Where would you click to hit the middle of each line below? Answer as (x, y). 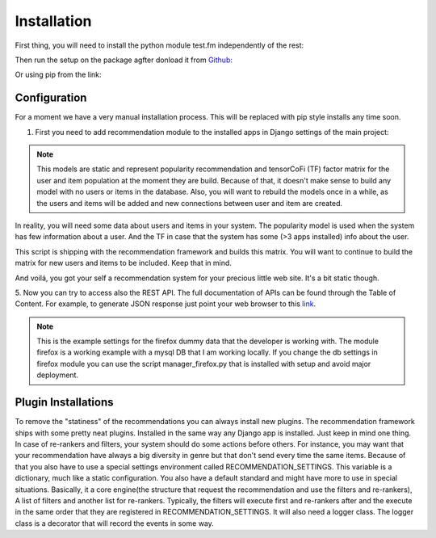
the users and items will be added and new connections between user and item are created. (190, 203)
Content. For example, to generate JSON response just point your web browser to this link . (166, 304)
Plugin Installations (64, 403)
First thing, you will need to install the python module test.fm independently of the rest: (159, 45)
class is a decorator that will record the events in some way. (114, 523)
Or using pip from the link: (58, 75)
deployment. (57, 375)
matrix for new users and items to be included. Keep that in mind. (123, 263)
